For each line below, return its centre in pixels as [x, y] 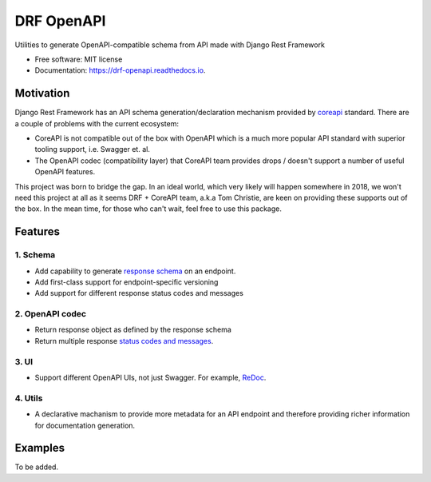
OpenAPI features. [65, 172]
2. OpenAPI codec [51, 314]
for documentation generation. [85, 425]
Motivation [42, 93]
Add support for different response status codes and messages [139, 293]
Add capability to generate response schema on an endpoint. [135, 271]
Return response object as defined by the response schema [133, 330]
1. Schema [35, 255]
